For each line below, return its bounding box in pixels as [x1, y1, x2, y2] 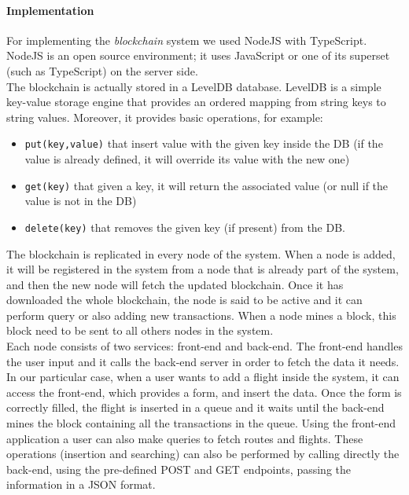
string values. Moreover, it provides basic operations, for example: [6, 108, 323, 125]
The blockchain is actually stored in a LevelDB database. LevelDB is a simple [6, 78, 381, 94]
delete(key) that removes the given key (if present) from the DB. [24, 218, 345, 235]
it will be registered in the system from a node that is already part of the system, [6, 261, 399, 277]
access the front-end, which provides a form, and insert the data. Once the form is [6, 383, 402, 400]
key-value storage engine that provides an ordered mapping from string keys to [6, 93, 386, 110]
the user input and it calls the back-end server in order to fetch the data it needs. [6, 353, 400, 369]
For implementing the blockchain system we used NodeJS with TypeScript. [6, 31, 367, 48]
